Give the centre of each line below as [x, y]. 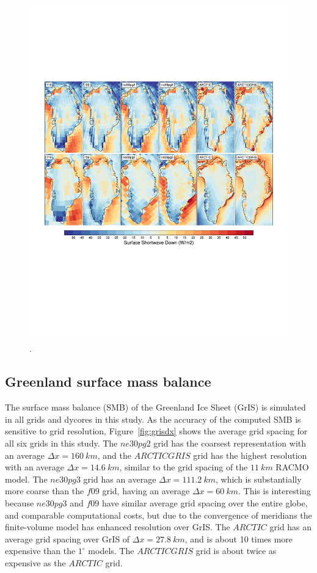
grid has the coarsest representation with [230, 443]
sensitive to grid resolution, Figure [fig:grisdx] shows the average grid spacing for [156, 431]
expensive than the [40, 551]
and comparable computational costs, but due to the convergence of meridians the [158, 515]
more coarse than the [45, 491]
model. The [26, 479]
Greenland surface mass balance [108, 381]
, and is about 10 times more [239, 538]
